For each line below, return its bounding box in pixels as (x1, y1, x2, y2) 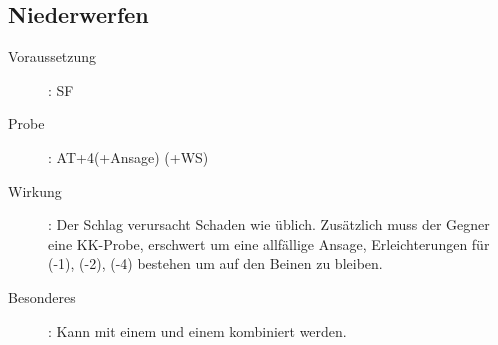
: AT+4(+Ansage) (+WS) (48, 146, 209, 167)
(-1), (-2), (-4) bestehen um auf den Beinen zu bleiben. (48, 253, 383, 274)
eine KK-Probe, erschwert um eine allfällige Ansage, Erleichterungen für (48, 233, 490, 254)
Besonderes (8, 286, 76, 307)
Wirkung (8, 180, 62, 201)
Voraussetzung (8, 46, 97, 67)
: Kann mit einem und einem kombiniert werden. (48, 320, 347, 341)
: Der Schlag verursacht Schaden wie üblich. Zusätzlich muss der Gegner (48, 214, 490, 235)
